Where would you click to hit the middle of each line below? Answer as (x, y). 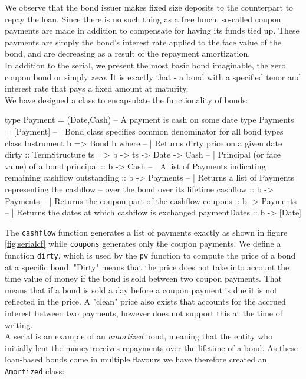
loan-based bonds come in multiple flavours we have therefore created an (136, 359)
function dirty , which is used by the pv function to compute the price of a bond (150, 255)
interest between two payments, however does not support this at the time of (144, 313)
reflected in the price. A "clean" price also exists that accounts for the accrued (145, 301)
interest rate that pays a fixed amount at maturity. (97, 88)
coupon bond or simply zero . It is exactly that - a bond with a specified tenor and (153, 76)
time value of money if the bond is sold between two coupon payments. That (143, 278)
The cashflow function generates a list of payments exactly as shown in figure (146, 232)
